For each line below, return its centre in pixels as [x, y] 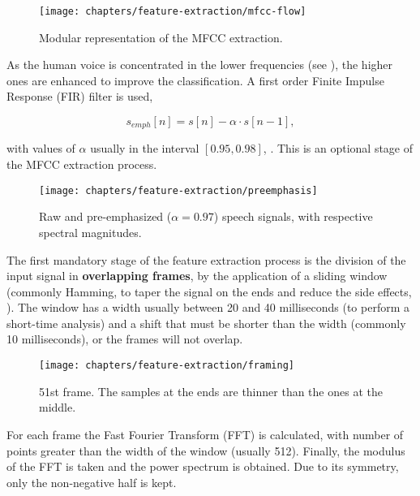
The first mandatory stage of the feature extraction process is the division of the [206, 259]
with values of [41, 148]
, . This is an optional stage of [338, 148]
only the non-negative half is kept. [92, 482]
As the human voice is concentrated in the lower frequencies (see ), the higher [200, 65]
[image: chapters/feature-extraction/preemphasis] [178, 190]
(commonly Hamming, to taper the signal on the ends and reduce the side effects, [209, 291]
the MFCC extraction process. [82, 164]
